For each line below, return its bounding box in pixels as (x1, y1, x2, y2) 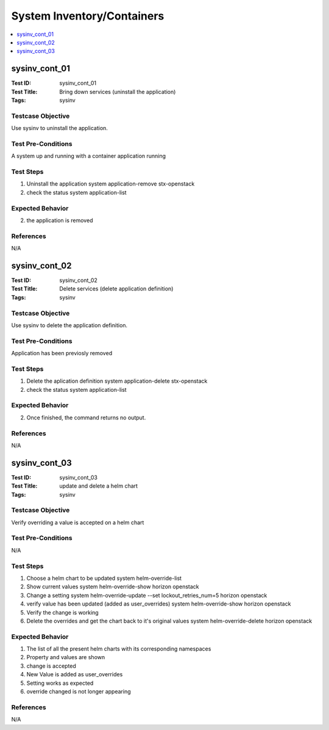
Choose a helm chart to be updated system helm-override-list (26, 574, 182, 582)
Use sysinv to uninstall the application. (11, 125, 108, 132)
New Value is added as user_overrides (26, 671, 123, 678)
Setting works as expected (26, 679, 94, 687)
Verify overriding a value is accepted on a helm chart (11, 519, 144, 526)
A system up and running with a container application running (11, 153, 166, 160)
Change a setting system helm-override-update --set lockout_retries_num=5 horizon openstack (26, 591, 267, 599)
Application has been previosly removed (11, 350, 113, 357)
